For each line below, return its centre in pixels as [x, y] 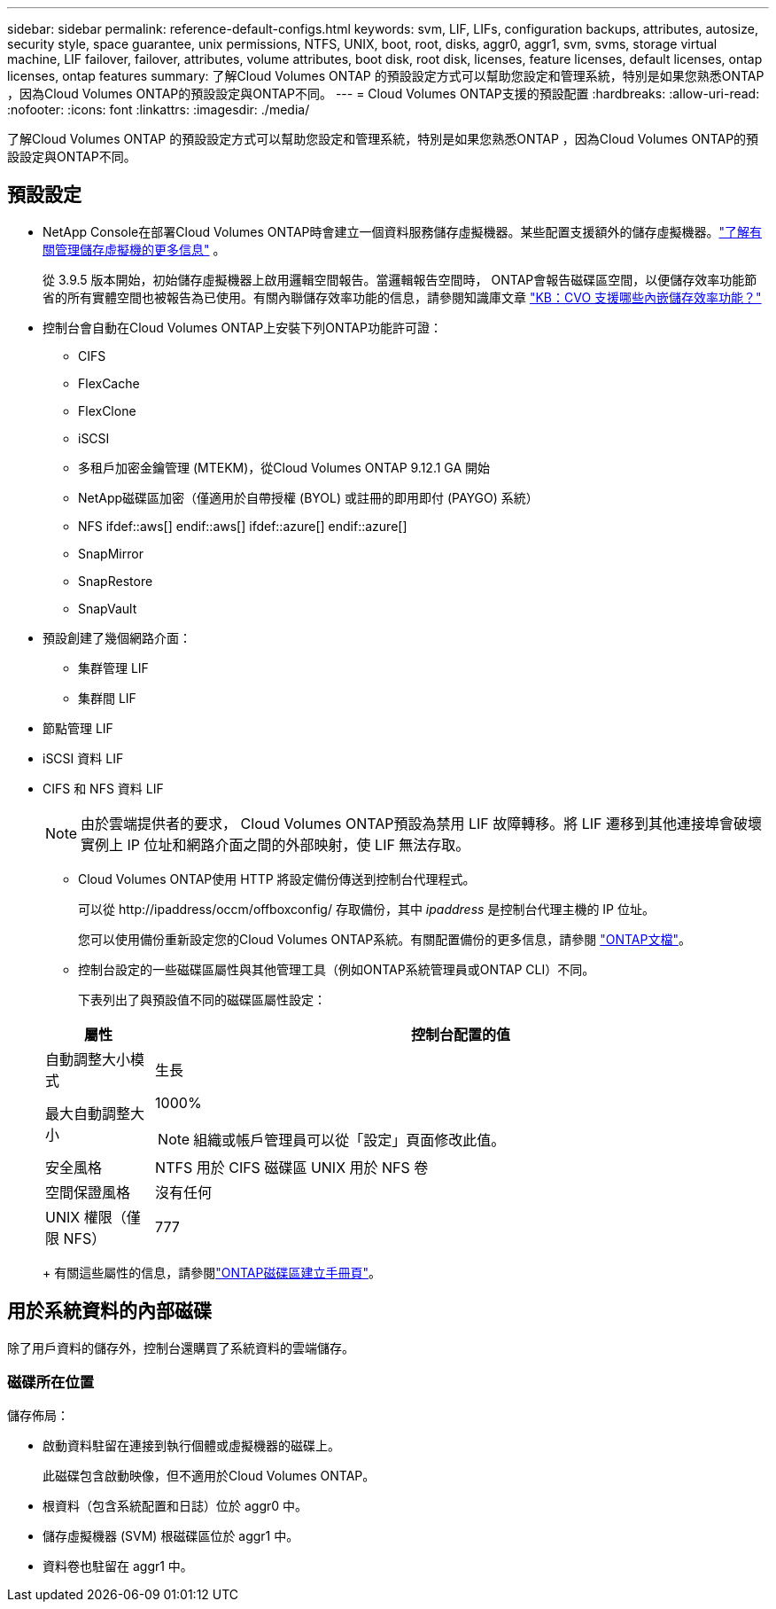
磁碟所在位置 [51, 1382]
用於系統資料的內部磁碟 [109, 1311]
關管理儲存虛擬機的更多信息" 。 [134, 249]
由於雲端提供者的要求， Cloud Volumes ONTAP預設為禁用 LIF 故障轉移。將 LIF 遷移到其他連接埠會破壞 [422, 823]
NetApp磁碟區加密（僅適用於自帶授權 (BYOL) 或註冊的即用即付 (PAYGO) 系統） [308, 497]
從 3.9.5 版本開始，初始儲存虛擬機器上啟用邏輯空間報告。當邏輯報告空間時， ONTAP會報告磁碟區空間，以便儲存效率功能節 [400, 279]
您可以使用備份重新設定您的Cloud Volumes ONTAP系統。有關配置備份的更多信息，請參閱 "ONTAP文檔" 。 [384, 939]
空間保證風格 [88, 1192]
